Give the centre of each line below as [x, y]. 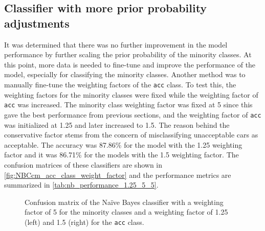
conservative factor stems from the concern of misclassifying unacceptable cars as [131, 135]
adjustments [37, 23]
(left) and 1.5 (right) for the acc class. [84, 222]
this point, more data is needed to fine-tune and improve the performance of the [130, 64]
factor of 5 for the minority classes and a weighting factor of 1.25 [126, 212]
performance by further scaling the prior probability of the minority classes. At [128, 54]
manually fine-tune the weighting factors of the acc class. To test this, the [120, 84]
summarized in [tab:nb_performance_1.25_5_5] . [81, 185]
